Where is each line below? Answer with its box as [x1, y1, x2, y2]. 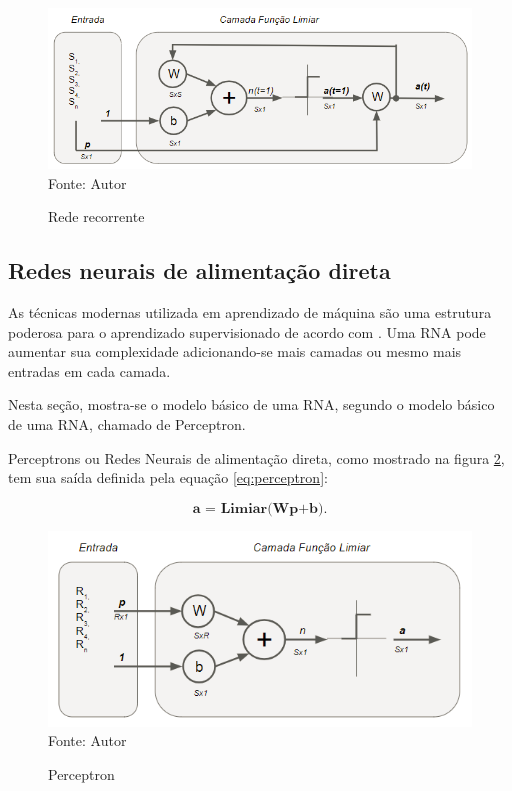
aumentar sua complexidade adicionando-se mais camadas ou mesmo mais [8, 341, 462, 362]
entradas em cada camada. [8, 360, 171, 381]
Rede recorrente [48, 206, 145, 227]
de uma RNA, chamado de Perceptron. [8, 414, 246, 435]
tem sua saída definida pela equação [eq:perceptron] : [8, 467, 328, 488]
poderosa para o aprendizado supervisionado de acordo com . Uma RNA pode [8, 321, 486, 342]
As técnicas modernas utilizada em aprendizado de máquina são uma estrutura [8, 302, 492, 323]
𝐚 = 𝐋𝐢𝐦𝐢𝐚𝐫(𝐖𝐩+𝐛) [192, 501, 324, 516]
